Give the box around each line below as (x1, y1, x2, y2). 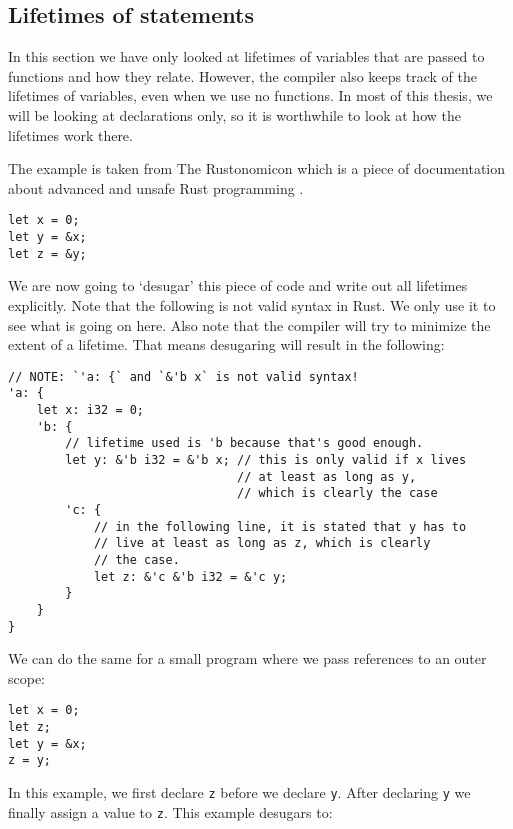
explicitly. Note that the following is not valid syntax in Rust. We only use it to (8, 294, 496, 315)
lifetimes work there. (8, 124, 133, 145)
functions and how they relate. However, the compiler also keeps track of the (8, 65, 477, 86)
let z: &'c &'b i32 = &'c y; (93, 569, 288, 584)
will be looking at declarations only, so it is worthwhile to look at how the (8, 104, 461, 125)
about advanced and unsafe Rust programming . (8, 177, 304, 198)
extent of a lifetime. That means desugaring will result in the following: (8, 334, 445, 355)
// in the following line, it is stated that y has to (93, 519, 467, 534)
